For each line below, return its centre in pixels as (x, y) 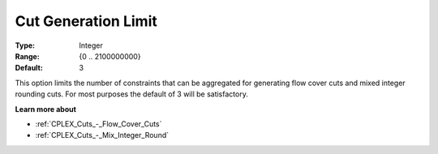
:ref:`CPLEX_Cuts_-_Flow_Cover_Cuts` (99, 124)
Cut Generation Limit (86, 21)
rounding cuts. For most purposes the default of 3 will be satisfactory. (132, 94)
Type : (25, 45)
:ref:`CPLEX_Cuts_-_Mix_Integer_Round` (102, 135)
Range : (27, 56)
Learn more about (46, 109)
